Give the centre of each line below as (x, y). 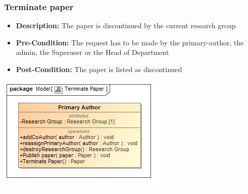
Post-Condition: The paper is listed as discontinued (99, 69)
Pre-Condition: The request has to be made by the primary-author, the (130, 42)
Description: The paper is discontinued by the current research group (126, 25)
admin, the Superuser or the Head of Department (92, 52)
